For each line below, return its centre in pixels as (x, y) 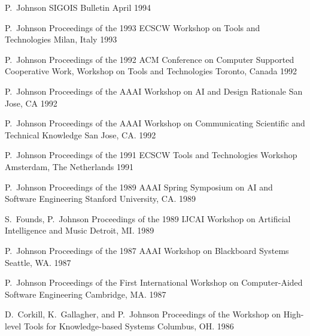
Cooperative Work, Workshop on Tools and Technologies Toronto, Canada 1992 (151, 71)
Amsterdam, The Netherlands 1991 (69, 166)
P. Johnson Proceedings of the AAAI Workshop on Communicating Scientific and (155, 123)
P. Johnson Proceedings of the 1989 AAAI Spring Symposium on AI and (139, 187)
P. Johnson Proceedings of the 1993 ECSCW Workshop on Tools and (133, 27)
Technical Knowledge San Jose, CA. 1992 (80, 134)
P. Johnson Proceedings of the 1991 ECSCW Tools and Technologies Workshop (151, 155)
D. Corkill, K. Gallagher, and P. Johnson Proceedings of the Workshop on (143, 314)
